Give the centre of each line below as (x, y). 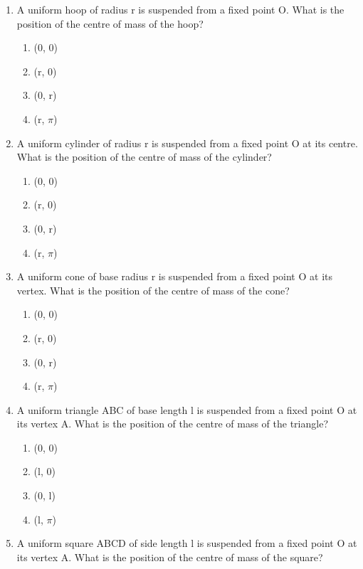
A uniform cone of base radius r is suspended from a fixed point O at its (174, 276)
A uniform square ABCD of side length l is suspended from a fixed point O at (187, 543)
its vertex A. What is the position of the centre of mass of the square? (170, 557)
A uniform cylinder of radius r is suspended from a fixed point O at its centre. (187, 143)
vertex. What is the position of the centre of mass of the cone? (153, 290)
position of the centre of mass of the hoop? (110, 23)
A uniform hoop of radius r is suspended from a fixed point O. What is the (180, 9)
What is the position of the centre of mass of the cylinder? (144, 157)
